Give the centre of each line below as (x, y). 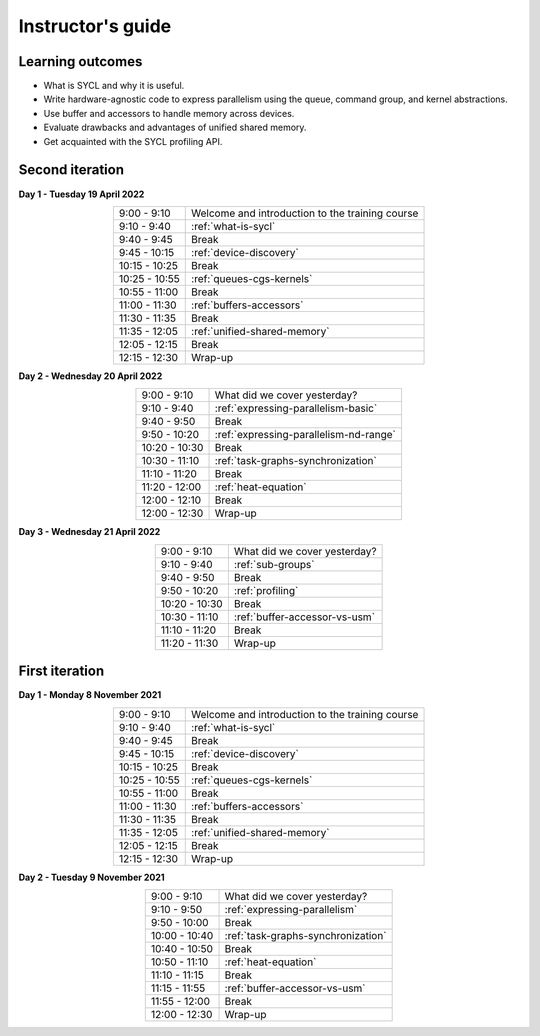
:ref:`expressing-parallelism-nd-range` (305, 435)
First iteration (61, 671)
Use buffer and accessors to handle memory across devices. (169, 113)
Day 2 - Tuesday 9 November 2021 (91, 877)
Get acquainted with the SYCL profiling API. (133, 141)
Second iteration (71, 170)
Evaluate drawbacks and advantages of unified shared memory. (175, 127)
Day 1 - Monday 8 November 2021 (90, 695)
